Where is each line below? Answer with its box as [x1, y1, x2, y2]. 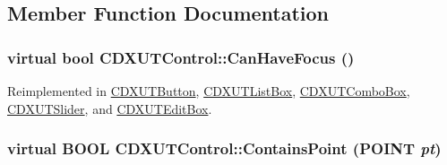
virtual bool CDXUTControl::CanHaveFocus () [7, 46, 355, 68]
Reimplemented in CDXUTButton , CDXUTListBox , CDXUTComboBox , [7, 82, 410, 100]
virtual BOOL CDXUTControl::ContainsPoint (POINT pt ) [7, 137, 442, 160]
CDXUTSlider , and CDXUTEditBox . [7, 99, 212, 117]
